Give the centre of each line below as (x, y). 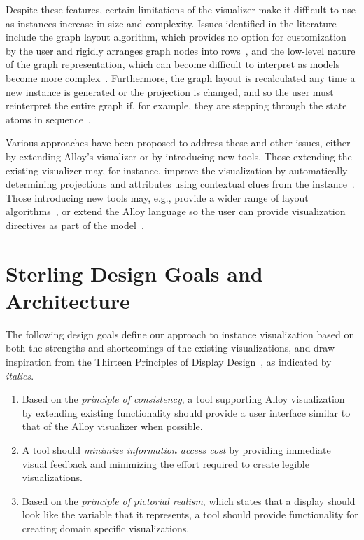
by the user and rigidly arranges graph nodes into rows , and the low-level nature (181, 50)
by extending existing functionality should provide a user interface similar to (186, 412)
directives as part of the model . (75, 224)
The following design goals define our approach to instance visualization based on (180, 334)
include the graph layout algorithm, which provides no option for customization (176, 37)
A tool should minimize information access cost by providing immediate (176, 449)
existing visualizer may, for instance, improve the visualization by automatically (177, 170)
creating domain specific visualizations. (106, 528)
